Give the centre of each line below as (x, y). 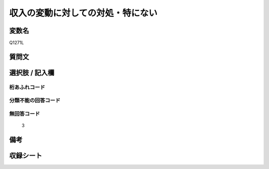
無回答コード (25, 114)
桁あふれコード (27, 87)
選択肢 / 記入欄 (32, 73)
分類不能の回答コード (35, 101)
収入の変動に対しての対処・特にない (83, 13)
